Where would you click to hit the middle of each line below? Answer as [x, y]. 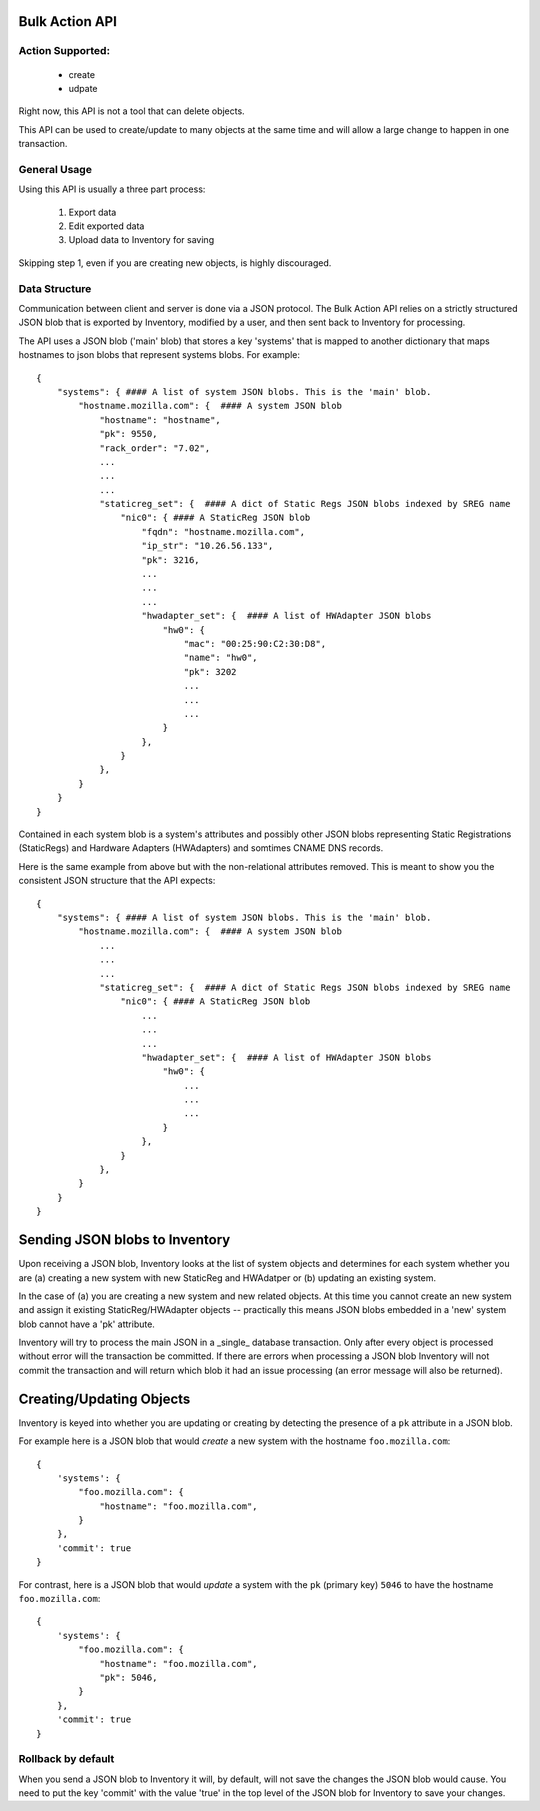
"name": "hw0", [221, 658]
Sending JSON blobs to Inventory [124, 1240]
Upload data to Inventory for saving [141, 240]
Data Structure [55, 288]
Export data [92, 212]
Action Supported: [64, 51]
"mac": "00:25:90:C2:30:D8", [255, 643]
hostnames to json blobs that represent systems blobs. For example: [159, 355]
